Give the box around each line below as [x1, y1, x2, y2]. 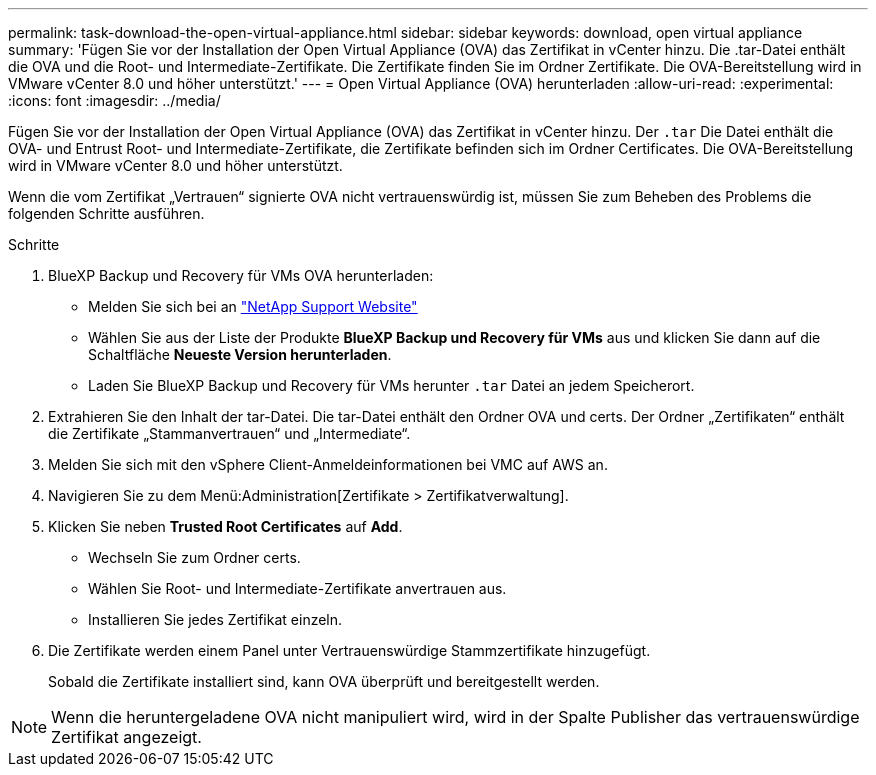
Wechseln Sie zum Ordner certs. [88, 549, 301, 566]
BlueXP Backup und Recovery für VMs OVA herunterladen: [48, 267, 434, 284]
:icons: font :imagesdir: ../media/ [8, 92, 221, 109]
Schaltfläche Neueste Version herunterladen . [88, 346, 392, 363]
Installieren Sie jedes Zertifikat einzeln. [88, 611, 343, 628]
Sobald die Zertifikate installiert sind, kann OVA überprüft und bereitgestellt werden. [48, 673, 600, 690]
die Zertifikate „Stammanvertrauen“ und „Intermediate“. [48, 425, 411, 442]
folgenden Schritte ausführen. [8, 205, 205, 222]
